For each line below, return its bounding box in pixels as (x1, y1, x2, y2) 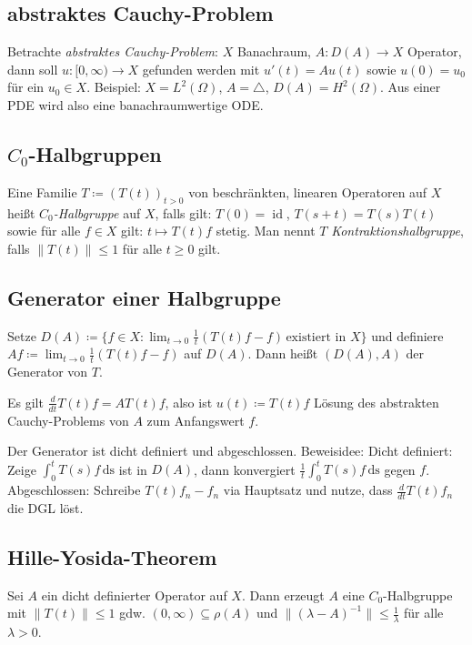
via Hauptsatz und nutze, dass (223, 480, 393, 499)
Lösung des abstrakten (313, 392, 439, 411)
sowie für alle (7, 221, 81, 240)
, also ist (165, 392, 213, 411)
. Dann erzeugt (241, 585, 325, 604)
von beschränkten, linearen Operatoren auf (188, 182, 427, 201)
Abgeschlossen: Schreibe (7, 480, 141, 499)
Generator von (7, 362, 88, 381)
